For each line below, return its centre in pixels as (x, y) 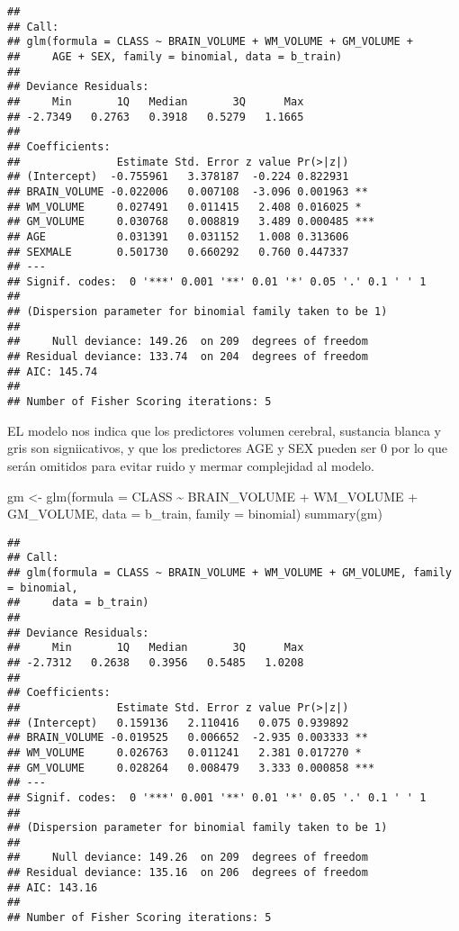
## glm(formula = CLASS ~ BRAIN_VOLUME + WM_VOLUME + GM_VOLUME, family (229, 573)
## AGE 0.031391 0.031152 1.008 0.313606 (178, 236)
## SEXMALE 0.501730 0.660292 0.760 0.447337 (178, 252)
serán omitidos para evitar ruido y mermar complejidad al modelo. (191, 465)
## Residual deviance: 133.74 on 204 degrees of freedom (188, 357)
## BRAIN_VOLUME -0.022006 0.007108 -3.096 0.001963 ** (188, 191)
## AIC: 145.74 (53, 371)
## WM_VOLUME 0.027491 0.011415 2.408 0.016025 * (184, 207)
